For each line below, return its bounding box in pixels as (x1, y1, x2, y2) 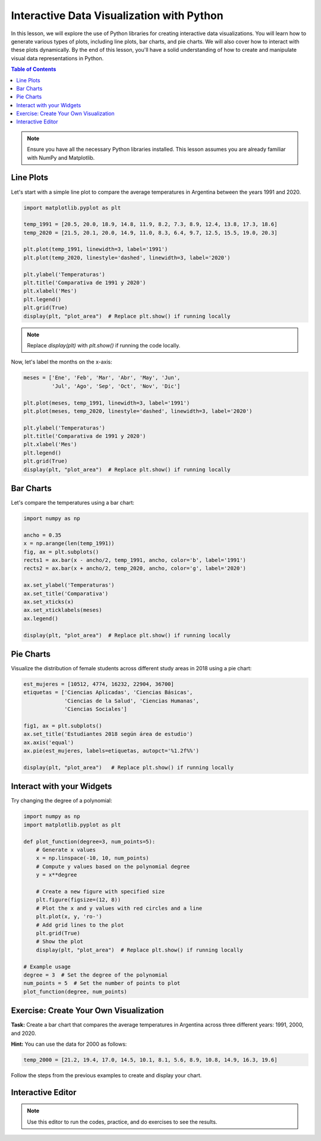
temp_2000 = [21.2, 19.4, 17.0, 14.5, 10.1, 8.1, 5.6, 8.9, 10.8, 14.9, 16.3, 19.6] (23, 1056, 278, 1063)
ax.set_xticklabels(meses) (23, 607, 102, 614)
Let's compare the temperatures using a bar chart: (11, 499, 135, 506)
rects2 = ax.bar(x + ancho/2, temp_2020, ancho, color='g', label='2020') (23, 565, 247, 572)
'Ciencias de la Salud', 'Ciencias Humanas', (64, 697, 199, 704)
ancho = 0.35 (23, 531, 62, 539)
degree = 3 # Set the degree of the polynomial (23, 971, 168, 978)
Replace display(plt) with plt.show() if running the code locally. (27, 341, 181, 349)
